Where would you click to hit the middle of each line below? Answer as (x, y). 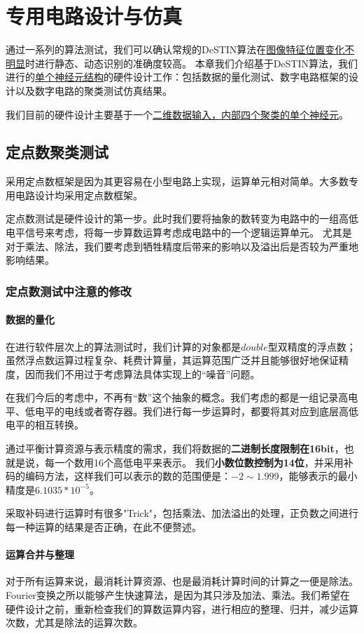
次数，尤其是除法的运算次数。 (74, 622)
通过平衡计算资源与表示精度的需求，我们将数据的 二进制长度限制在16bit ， (175, 448)
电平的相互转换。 (45, 425)
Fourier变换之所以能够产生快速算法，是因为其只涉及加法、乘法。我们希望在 (178, 595)
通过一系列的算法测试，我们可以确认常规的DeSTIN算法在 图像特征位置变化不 (180, 49)
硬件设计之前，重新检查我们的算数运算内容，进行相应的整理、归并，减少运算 (182, 608)
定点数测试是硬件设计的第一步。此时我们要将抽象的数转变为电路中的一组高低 (182, 218)
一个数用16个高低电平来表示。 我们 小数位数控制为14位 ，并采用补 (204, 462)
